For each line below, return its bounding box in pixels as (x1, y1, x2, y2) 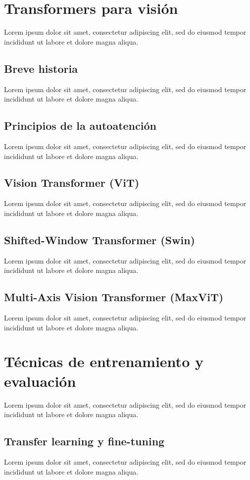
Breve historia (4, 60, 78, 76)
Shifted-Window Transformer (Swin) (4, 232, 195, 247)
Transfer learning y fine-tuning (4, 433, 165, 449)
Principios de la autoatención (4, 118, 156, 133)
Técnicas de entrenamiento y (4, 351, 203, 372)
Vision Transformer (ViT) (4, 175, 140, 190)
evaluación (4, 371, 76, 391)
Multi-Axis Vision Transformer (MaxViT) (4, 289, 224, 305)
